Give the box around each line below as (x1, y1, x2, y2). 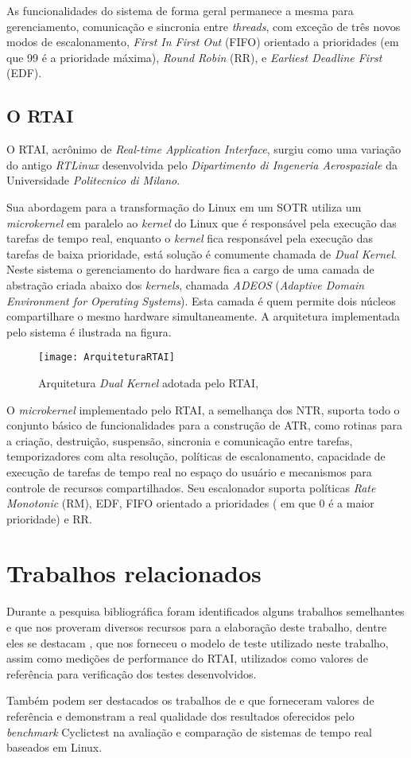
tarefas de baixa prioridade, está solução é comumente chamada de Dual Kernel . (6, 245, 397, 262)
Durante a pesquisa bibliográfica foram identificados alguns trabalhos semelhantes (6, 603, 405, 620)
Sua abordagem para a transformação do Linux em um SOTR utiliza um (6, 198, 362, 215)
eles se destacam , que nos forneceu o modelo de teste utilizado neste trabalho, (6, 634, 389, 651)
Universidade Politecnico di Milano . (6, 172, 180, 189)
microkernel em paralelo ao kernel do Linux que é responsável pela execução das (6, 214, 397, 231)
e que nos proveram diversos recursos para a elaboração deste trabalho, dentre (6, 619, 387, 636)
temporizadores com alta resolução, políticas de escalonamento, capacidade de (6, 448, 386, 465)
